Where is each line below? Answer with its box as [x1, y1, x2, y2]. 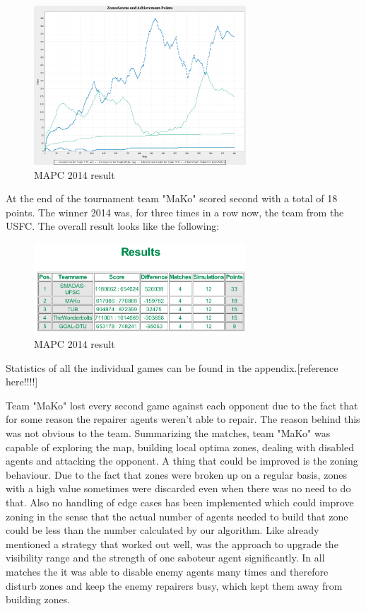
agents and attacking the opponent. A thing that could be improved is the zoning [6, 453, 358, 468]
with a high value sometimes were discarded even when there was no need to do [6, 481, 351, 496]
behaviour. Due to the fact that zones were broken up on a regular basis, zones [6, 467, 347, 482]
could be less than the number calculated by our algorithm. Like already [6, 523, 319, 537]
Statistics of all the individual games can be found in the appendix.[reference [6, 360, 338, 375]
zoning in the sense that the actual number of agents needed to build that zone [6, 508, 348, 523]
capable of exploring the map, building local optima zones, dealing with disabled [6, 439, 354, 454]
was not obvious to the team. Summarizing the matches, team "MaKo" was [6, 426, 331, 440]
